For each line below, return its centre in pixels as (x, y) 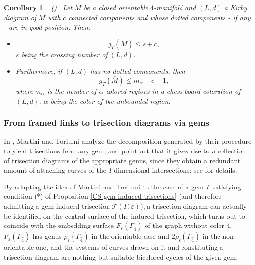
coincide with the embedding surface (59, 225)
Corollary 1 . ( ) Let (38, 7)
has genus (47, 236)
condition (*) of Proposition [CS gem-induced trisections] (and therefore (113, 196)
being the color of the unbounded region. (110, 100)
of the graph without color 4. (188, 225)
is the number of (72, 91)
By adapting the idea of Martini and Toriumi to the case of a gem (104, 186)
